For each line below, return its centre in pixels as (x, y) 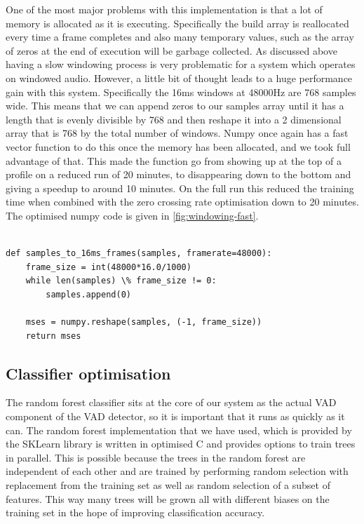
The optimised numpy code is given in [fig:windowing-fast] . (132, 215)
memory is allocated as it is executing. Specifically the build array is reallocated (177, 23)
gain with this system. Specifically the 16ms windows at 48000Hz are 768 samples (181, 92)
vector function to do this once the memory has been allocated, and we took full (178, 146)
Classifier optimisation (88, 373)
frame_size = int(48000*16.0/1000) (108, 267)
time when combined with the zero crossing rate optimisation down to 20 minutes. (182, 202)
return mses (53, 336)
